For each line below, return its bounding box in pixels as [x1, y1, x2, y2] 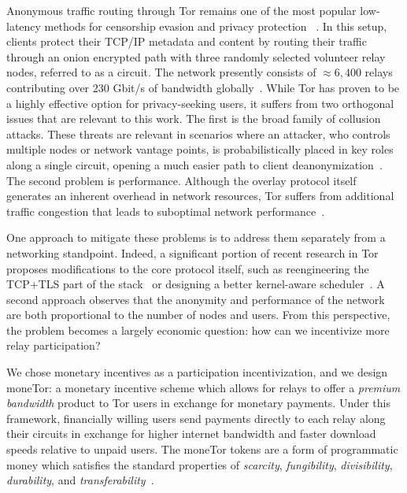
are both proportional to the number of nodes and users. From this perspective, [6, 306, 390, 323]
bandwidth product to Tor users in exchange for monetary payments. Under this [6, 395, 390, 411]
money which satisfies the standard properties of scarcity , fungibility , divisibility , [6, 456, 393, 473]
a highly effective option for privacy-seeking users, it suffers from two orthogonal [6, 95, 394, 111]
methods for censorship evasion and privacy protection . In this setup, [44, 17, 387, 34]
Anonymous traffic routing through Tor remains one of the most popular [6, 2, 357, 18]
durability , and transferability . [6, 472, 154, 488]
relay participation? [6, 337, 101, 354]
